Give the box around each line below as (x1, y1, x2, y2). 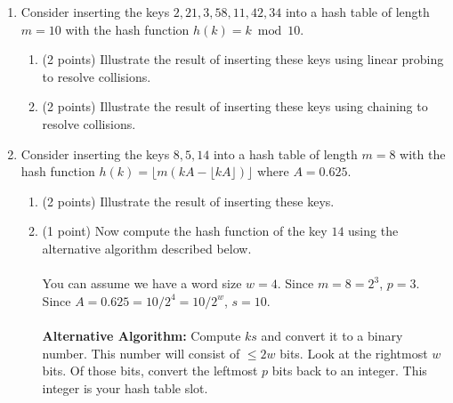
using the (348, 222, 399, 240)
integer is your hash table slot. (42, 378, 208, 397)
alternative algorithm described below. (42, 238, 252, 257)
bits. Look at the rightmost (279, 343, 428, 362)
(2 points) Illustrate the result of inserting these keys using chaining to (42, 97, 428, 116)
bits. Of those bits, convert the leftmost (42, 361, 258, 380)
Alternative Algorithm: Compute (42, 326, 241, 344)
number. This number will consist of (42, 343, 240, 362)
